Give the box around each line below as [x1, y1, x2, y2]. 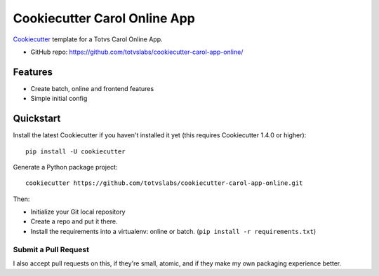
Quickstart [13, 113, 61, 125]
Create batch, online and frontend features [30, 84, 154, 92]
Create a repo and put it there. [30, 217, 119, 226]
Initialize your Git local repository [30, 207, 126, 216]
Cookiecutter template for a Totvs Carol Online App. [13, 35, 163, 43]
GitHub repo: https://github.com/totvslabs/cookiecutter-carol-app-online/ [30, 48, 244, 56]
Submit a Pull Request [13, 244, 90, 254]
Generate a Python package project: [13, 163, 118, 171]
